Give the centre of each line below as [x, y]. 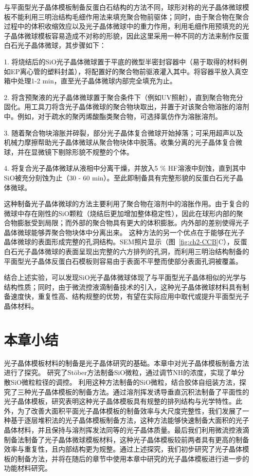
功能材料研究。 [28, 468]
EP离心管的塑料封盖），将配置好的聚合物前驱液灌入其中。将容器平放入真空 [129, 71]
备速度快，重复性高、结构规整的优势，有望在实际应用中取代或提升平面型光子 [126, 296]
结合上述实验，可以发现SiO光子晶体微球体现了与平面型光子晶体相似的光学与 [125, 277]
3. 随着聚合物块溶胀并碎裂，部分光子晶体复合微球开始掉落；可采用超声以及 [124, 132]
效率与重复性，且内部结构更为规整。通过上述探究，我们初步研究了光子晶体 [123, 449]
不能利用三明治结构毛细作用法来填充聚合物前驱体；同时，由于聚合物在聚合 [130, 16]
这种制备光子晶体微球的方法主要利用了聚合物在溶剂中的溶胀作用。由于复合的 [126, 204]
